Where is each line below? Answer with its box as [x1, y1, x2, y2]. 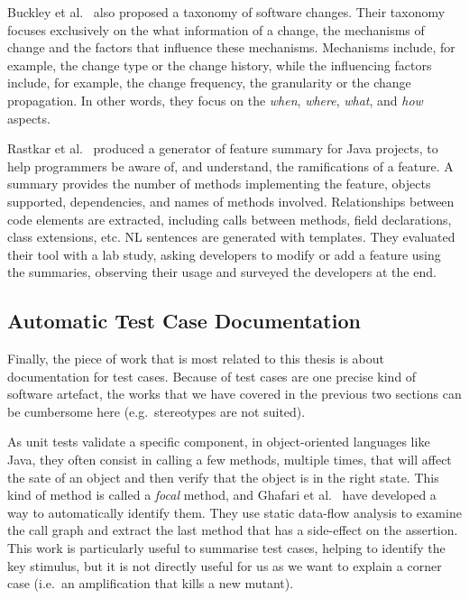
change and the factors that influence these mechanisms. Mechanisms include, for [7, 38, 455, 57]
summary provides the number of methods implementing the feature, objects [7, 174, 431, 193]
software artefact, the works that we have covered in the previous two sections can [7, 384, 462, 403]
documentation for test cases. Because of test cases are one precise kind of [7, 366, 417, 385]
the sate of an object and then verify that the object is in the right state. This [7, 467, 439, 486]
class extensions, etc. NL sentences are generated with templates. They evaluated [7, 227, 455, 246]
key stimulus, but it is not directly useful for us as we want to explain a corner [7, 556, 442, 575]
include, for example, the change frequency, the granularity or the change [7, 73, 411, 92]
